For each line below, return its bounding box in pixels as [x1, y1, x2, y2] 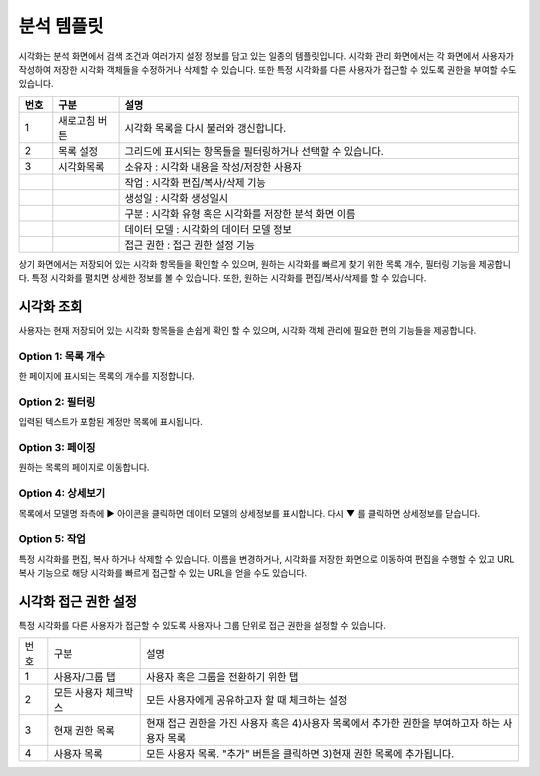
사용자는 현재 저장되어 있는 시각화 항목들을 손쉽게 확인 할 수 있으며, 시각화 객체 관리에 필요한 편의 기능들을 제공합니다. [18, 325, 477, 337]
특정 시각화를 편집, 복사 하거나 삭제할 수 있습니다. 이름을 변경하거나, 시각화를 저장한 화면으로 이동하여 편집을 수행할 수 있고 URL [18, 553, 515, 565]
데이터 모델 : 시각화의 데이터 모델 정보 [124, 222, 292, 236]
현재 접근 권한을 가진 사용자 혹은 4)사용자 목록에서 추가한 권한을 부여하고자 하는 [146, 716, 501, 730]
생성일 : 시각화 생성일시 [124, 191, 229, 205]
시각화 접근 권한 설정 [18, 593, 137, 610]
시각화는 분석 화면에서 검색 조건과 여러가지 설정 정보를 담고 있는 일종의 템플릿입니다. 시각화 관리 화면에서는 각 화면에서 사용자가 [18, 50, 515, 62]
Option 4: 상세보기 [18, 486, 106, 500]
